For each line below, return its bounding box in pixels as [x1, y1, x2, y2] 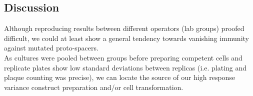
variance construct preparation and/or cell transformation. [4, 81, 183, 92]
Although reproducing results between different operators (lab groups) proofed [4, 23, 244, 33]
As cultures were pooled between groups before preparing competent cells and [4, 52, 242, 62]
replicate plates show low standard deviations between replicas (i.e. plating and [4, 62, 247, 72]
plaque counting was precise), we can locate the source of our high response [4, 72, 235, 82]
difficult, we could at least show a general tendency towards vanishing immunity [4, 32, 249, 43]
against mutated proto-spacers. [4, 42, 98, 53]
